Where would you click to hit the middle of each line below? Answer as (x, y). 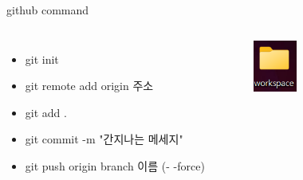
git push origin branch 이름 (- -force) (115, 165)
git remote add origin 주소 (89, 86)
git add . (46, 112)
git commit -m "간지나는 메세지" (104, 139)
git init (42, 59)
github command (48, 10)
